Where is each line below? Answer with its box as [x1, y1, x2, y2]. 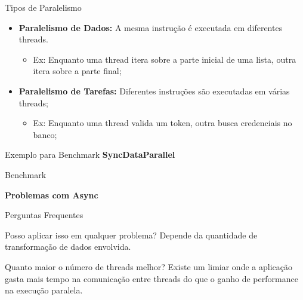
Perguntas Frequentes [5, 209, 84, 221]
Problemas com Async [5, 188, 98, 201]
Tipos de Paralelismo [5, 1, 82, 13]
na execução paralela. [5, 284, 83, 296]
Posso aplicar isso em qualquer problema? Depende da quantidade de [5, 228, 258, 241]
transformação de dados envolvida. [5, 240, 131, 253]
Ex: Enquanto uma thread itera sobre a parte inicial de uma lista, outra [33, 53, 296, 65]
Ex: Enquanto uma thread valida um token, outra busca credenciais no [33, 117, 292, 129]
